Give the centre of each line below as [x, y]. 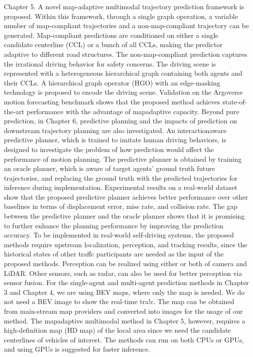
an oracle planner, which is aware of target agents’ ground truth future [109, 168]
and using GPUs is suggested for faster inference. [77, 349]
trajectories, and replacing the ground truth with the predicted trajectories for [121, 178]
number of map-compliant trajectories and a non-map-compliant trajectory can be [126, 25]
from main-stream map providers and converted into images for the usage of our [123, 311]
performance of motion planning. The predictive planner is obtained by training [123, 159]
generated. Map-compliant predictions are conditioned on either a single [111, 35]
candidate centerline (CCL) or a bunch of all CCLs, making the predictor [113, 44]
